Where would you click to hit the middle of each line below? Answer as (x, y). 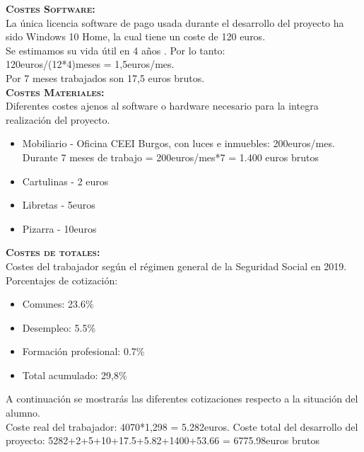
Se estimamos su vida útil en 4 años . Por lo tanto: (116, 50)
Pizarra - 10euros (59, 228)
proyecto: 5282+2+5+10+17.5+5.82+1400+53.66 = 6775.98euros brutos (163, 440)
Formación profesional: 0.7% (83, 351)
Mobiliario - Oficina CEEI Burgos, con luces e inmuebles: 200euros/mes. (178, 143)
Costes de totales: (53, 252)
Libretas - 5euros (59, 205)
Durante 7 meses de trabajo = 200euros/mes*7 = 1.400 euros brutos (171, 157)
